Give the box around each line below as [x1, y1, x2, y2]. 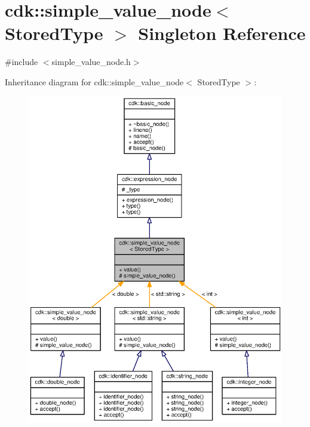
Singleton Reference [138, 21, 306, 45]
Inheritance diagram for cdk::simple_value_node [5, 75, 184, 88]
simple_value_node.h [51, 55, 131, 68]
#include [5, 55, 38, 68]
